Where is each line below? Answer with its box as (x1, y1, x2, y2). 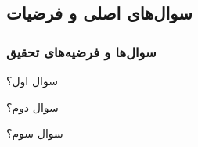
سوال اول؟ (6, 73, 58, 88)
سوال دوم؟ (6, 99, 59, 115)
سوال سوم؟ (6, 125, 63, 142)
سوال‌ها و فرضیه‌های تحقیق (6, 41, 157, 61)
